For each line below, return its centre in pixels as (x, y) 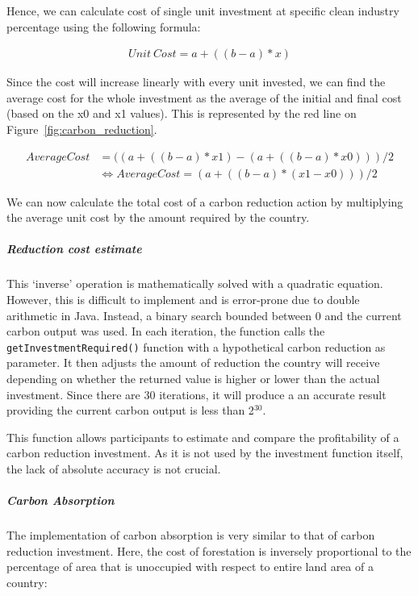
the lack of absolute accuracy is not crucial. (114, 469)
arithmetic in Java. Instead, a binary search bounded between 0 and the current (204, 315)
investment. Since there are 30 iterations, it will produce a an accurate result (196, 394)
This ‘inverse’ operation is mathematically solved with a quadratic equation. (195, 283)
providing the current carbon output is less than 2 (130, 410)
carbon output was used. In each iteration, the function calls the (166, 331)
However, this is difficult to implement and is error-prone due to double (183, 299)
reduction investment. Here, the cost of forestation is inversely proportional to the (209, 550)
